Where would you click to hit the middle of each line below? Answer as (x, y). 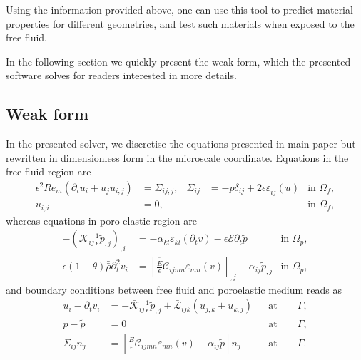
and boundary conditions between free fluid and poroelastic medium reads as (174, 289)
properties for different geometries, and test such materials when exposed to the (180, 23)
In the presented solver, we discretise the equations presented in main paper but (181, 144)
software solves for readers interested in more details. (121, 75)
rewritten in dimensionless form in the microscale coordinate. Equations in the (177, 157)
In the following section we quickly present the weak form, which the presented (178, 61)
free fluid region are (49, 171)
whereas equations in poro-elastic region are (101, 220)
